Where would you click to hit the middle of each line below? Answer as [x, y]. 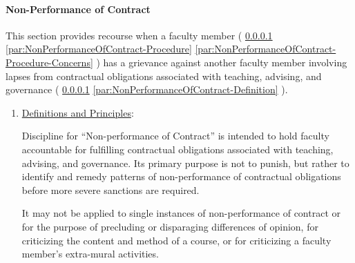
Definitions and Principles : [78, 112]
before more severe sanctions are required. [111, 189]
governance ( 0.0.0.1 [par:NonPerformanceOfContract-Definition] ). [147, 89]
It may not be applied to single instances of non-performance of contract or [181, 213]
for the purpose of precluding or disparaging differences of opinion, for [170, 226]
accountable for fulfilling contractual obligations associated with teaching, [177, 149]
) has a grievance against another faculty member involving [222, 62]
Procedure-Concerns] [49, 62]
